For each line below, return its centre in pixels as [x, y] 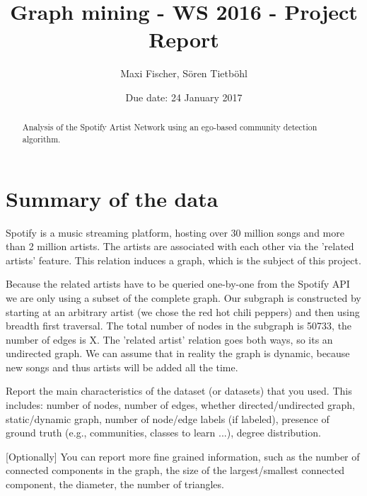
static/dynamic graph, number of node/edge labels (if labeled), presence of [168, 418]
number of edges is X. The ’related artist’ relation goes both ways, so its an [169, 339]
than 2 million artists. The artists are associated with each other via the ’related [180, 246]
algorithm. [41, 139]
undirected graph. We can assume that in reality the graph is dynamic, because [178, 353]
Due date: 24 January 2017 [184, 97]
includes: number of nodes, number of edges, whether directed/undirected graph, [181, 405]
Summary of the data [112, 198]
